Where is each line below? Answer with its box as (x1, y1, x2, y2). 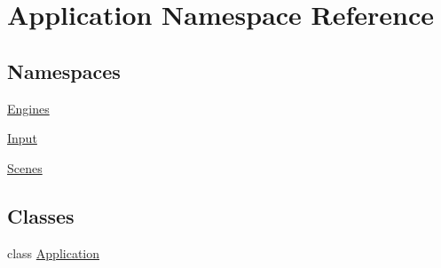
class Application (7, 243, 100, 262)
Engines (7, 99, 50, 117)
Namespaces (7, 57, 121, 84)
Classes (7, 201, 75, 229)
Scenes (7, 158, 43, 177)
